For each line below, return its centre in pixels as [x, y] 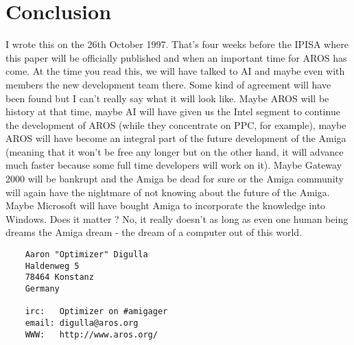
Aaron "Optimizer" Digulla [86, 255]
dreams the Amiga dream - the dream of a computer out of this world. [154, 232]
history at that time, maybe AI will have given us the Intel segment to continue [173, 111]
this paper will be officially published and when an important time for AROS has [176, 57]
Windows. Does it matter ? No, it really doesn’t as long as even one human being [177, 218]
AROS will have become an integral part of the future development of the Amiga [176, 138]
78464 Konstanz [59, 277]
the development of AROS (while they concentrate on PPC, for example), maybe [176, 124]
